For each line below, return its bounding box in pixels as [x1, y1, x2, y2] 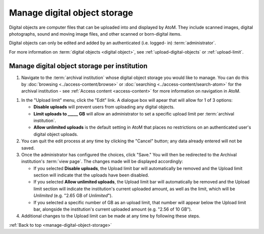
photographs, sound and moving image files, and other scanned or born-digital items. [9, 31, 182, 37]
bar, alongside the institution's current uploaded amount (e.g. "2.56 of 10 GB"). [33, 206, 192, 212]
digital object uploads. [33, 131, 78, 137]
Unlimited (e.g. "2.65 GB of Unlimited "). [33, 193, 113, 198]
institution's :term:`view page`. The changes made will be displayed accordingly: [21, 158, 183, 164]
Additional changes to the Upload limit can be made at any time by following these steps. [21, 213, 200, 219]
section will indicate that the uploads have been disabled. [33, 172, 149, 178]
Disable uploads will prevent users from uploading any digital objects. [33, 104, 175, 110]
